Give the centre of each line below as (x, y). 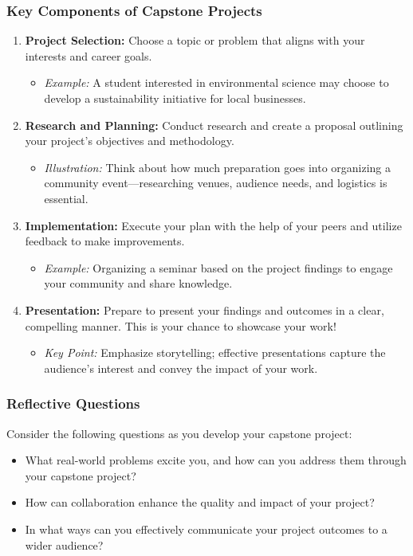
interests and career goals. (88, 55)
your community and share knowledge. (138, 283)
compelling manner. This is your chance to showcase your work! (181, 325)
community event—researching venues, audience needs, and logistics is (216, 183)
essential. (66, 198)
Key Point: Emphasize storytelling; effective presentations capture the (215, 352)
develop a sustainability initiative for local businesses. (175, 98)
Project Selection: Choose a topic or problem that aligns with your (195, 40)
